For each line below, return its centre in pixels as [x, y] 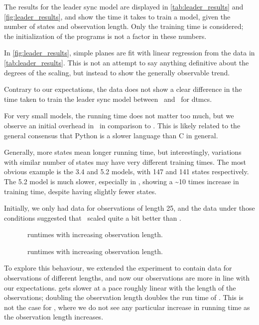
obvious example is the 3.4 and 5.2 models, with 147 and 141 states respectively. [127, 171]
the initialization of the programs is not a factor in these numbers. [105, 36]
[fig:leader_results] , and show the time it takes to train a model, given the [117, 16]
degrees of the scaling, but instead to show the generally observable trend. [117, 72]
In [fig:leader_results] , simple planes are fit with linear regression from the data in [129, 53]
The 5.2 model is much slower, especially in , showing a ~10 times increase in [122, 181]
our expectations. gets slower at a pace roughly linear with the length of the [120, 287]
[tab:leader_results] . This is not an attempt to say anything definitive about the [127, 62]
